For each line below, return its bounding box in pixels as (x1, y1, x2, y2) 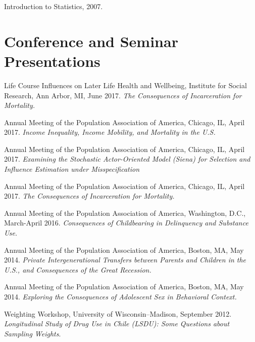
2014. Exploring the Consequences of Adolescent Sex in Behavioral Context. (4, 291, 237, 301)
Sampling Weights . (4, 328, 61, 338)
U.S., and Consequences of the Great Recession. (4, 264, 151, 275)
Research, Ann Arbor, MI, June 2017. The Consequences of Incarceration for (4, 90, 242, 100)
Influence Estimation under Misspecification (4, 164, 140, 174)
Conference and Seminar (4, 30, 178, 51)
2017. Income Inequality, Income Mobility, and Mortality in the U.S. (4, 127, 216, 137)
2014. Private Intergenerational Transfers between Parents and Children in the (4, 254, 246, 265)
